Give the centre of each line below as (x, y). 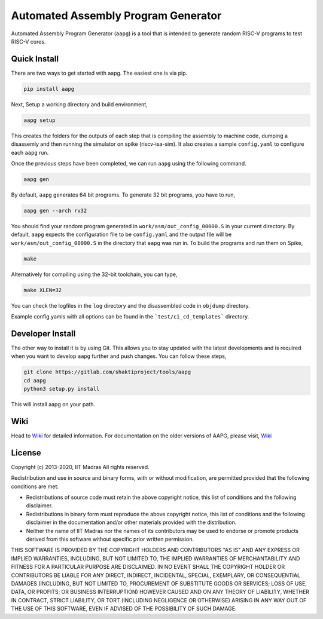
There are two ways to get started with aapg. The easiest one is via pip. (99, 73)
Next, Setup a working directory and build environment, (79, 104)
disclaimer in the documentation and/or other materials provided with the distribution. (131, 522)
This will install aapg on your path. (53, 405)
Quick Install (35, 59)
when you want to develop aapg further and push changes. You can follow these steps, (119, 356)
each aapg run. (30, 152)
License (26, 453)
